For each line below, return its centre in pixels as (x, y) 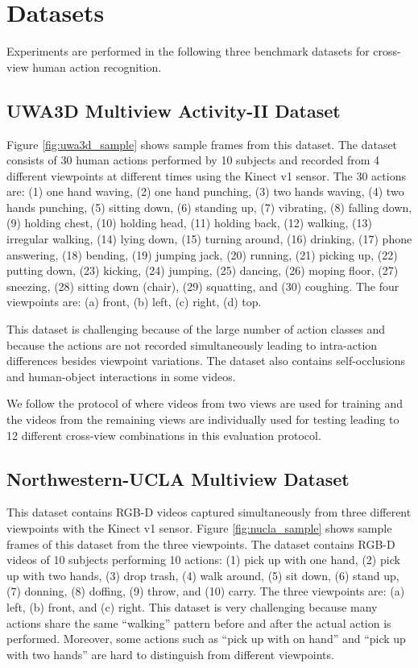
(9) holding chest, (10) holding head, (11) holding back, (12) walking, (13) (189, 223)
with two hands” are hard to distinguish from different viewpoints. (170, 654)
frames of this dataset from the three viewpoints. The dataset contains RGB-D (201, 544)
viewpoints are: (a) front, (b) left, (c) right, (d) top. (134, 302)
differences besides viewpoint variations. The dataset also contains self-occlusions (206, 361)
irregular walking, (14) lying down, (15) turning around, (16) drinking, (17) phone (209, 239)
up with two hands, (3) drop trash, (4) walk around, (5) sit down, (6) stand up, (203, 575)
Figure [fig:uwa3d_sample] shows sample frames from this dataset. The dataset (202, 144)
